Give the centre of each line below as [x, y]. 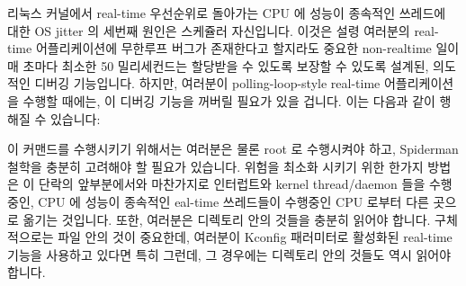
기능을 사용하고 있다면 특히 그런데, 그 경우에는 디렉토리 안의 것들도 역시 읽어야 [229, 254]
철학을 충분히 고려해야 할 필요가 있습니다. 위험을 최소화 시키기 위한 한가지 [215, 166]
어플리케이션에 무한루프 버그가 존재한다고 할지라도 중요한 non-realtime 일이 [247, 48]
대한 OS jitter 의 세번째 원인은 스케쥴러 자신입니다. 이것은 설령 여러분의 [209, 30]
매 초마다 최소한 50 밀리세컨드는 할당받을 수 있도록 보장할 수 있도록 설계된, [218, 65]
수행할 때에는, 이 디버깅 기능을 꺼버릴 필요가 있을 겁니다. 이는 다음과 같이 [229, 100]
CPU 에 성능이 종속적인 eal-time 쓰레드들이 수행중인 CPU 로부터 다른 [233, 201]
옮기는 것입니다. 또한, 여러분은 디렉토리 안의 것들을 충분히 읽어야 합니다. [227, 219]
